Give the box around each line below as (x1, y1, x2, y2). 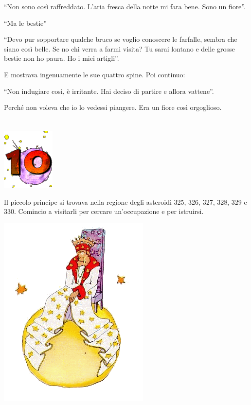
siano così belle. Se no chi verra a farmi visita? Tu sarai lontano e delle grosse (4, 43, 235, 53)
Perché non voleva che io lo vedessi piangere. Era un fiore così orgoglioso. (4, 102, 222, 112)
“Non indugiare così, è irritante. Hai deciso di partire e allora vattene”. (4, 86, 214, 96)
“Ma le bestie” (4, 18, 47, 28)
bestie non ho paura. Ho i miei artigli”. (4, 53, 119, 63)
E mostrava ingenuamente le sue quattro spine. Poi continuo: (4, 69, 185, 79)
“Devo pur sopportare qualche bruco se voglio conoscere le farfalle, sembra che (4, 34, 237, 44)
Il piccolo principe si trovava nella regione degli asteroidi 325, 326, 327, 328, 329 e (4, 196, 247, 207)
